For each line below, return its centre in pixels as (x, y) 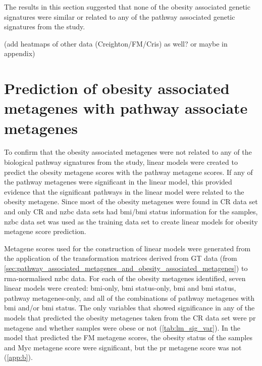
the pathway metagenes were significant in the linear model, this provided (118, 182)
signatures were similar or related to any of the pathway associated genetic (120, 16)
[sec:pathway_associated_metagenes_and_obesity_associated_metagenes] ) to (126, 268)
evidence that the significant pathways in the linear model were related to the (124, 191)
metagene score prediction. (45, 231)
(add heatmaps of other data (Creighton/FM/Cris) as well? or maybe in (116, 43)
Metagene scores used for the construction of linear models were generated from (127, 248)
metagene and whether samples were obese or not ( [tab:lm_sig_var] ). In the (122, 327)
